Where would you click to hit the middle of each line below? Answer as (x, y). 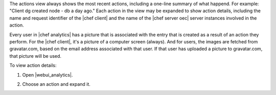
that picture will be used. (35, 56)
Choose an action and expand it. (56, 84)
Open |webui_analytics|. (48, 75)
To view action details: (33, 65)
